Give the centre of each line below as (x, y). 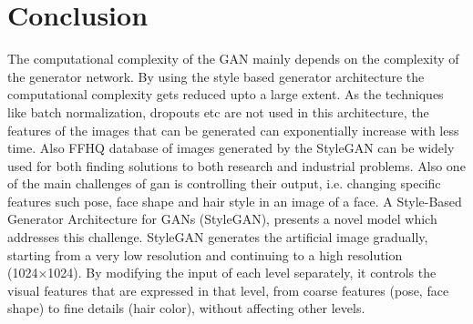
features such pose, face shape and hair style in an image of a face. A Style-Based (235, 201)
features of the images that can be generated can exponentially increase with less (233, 130)
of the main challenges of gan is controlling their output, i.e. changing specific (224, 183)
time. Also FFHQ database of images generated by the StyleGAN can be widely (231, 148)
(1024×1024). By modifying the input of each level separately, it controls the (222, 273)
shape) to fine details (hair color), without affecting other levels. (186, 308)
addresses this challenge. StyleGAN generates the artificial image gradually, (218, 237)
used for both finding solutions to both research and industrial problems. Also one (236, 165)
